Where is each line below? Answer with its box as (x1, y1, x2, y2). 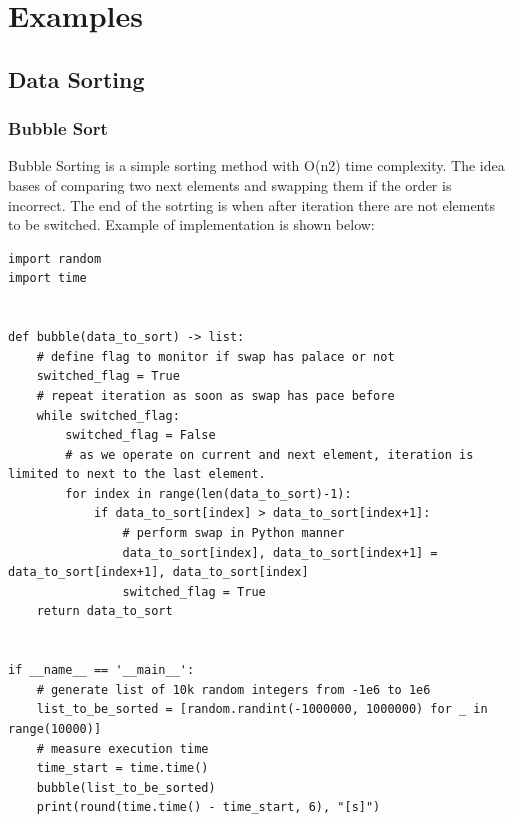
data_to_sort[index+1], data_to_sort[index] (8, 565, 309, 580)
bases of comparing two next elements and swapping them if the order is (8, 174, 452, 195)
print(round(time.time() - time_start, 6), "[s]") (36, 800, 381, 815)
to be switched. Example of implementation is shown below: (8, 214, 375, 235)
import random (8, 251, 102, 266)
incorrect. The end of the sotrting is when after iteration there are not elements (8, 194, 495, 215)
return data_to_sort (36, 604, 173, 619)
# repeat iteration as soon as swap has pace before (36, 388, 395, 403)
